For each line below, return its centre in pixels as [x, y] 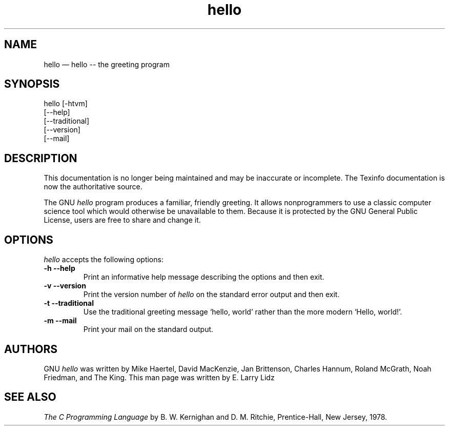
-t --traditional [69, 303]
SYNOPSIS [32, 84]
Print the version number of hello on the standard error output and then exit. [211, 295]
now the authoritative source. [93, 187]
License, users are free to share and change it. [122, 220]
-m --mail [60, 321]
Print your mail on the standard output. [148, 329]
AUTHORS [31, 349]
